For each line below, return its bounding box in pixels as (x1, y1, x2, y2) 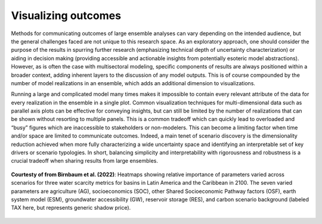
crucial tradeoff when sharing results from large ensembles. (11, 157, 158, 164)
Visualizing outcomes (11, 9, 122, 22)
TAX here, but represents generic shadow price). (11, 204, 131, 211)
